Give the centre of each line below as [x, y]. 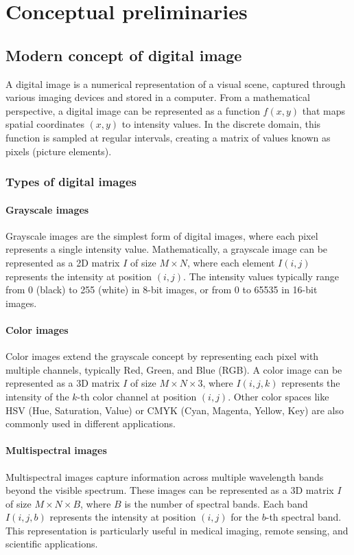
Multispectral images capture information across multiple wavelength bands [165, 476]
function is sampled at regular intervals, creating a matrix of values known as [168, 137]
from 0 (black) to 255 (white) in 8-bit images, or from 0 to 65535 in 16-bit [162, 290]
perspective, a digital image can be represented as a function [133, 110]
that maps [324, 110]
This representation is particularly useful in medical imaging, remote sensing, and [177, 530]
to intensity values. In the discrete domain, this [221, 124]
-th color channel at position [137, 396]
